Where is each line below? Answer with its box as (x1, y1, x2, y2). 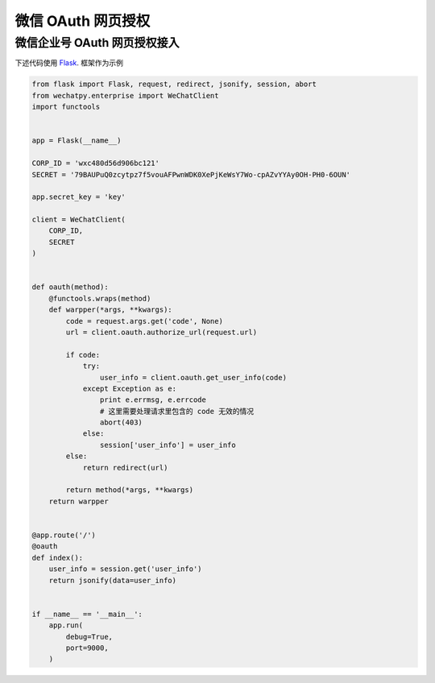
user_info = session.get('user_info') (48, 565, 202, 573)
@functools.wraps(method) (48, 294, 151, 303)
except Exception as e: (82, 383, 177, 393)
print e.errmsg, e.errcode (99, 395, 207, 404)
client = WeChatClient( (31, 215, 126, 225)
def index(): (31, 553, 84, 562)
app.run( (48, 621, 84, 630)
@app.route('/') (31, 531, 97, 540)
